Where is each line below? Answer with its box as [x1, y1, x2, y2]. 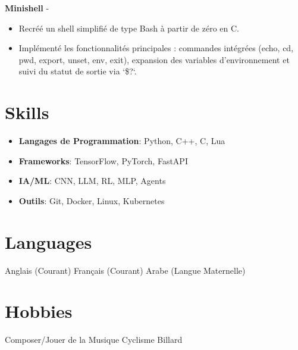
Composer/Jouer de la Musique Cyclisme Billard [5, 333, 183, 346]
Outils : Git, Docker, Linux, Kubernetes [18, 194, 165, 207]
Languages [5, 229, 92, 254]
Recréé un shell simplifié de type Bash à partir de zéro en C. [18, 21, 239, 34]
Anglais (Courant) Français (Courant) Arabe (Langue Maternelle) [5, 264, 246, 276]
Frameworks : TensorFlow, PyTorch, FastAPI [18, 154, 188, 167]
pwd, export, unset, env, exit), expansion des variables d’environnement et [18, 53, 290, 65]
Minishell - [5, 2, 49, 14]
